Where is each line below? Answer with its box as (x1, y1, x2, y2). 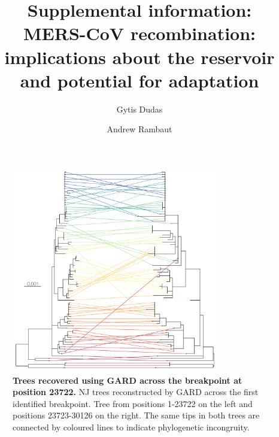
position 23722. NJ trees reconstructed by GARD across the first (13, 386, 259, 398)
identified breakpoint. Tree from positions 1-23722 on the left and (13, 397, 253, 409)
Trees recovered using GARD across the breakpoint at (13, 374, 242, 386)
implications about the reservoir (4, 44, 275, 69)
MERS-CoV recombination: (23, 21, 256, 45)
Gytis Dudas (116, 102, 163, 115)
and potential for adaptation (20, 68, 259, 92)
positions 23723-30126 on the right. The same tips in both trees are (13, 409, 260, 421)
